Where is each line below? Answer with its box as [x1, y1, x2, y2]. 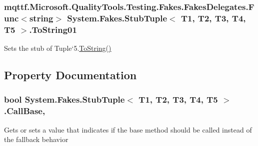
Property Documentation [4, 67, 137, 83]
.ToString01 [29, 23, 77, 35]
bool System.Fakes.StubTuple [4, 93, 125, 106]
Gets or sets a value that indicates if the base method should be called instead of [4, 124, 252, 135]
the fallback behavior [4, 134, 68, 145]
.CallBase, [4, 105, 45, 117]
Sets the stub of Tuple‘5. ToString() [4, 43, 111, 53]
